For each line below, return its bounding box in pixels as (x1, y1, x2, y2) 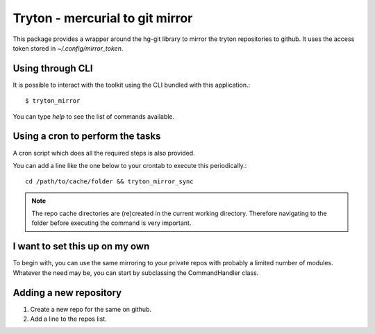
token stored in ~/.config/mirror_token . (12, 44, 124, 52)
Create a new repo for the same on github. (30, 305, 152, 313)
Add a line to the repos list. (30, 315, 107, 323)
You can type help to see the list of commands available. (12, 112, 175, 121)
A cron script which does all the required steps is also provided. (12, 149, 195, 157)
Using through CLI (12, 62, 93, 74)
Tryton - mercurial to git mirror (12, 10, 193, 26)
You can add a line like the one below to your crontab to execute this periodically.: (12, 161, 247, 169)
